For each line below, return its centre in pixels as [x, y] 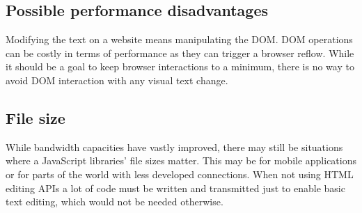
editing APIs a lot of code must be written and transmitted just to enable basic [175, 188]
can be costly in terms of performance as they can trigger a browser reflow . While [180, 53]
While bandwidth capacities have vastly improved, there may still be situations [174, 147]
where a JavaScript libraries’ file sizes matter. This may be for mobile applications [181, 160]
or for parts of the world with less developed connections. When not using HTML [180, 174]
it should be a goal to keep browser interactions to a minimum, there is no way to [180, 66]
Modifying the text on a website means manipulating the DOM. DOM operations [179, 39]
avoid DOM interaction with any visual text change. [117, 80]
